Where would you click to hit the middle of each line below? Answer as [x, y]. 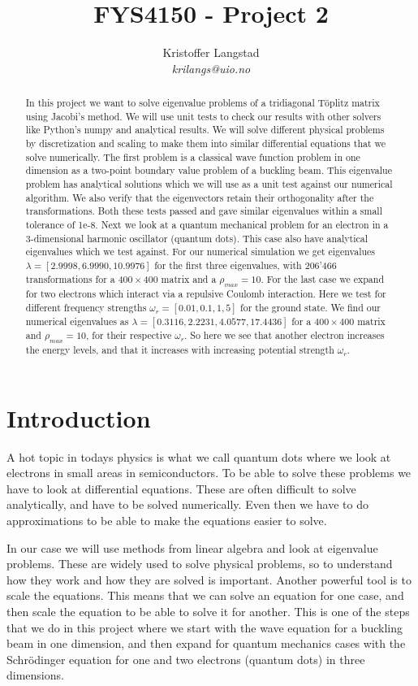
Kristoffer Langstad [211, 52]
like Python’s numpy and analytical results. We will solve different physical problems [205, 130]
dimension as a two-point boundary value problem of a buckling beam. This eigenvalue [209, 170]
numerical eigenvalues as [77, 321]
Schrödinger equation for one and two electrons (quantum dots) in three [186, 659]
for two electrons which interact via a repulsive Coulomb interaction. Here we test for [206, 294]
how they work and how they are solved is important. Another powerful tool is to [209, 579]
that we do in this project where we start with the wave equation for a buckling [205, 627]
